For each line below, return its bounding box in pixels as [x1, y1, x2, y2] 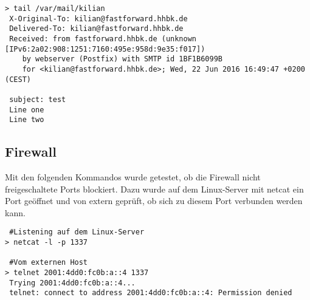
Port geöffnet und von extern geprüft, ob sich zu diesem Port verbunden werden [5, 194, 303, 207]
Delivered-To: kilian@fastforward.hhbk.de [9, 24, 184, 33]
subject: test [9, 95, 66, 104]
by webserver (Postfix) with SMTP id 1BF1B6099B [22, 55, 222, 64]
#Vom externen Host [9, 258, 88, 267]
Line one [9, 105, 44, 114]
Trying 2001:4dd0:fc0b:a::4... [9, 278, 136, 287]
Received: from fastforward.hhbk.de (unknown [9, 34, 196, 43]
